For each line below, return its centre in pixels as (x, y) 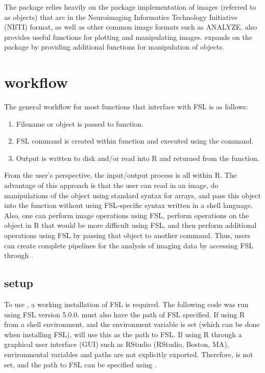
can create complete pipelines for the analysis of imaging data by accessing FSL (129, 245)
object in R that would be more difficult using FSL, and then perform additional (130, 225)
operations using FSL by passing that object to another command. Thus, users (127, 235)
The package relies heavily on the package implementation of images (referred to (130, 7)
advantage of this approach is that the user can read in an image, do (111, 185)
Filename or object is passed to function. (80, 123)
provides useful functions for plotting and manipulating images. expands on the (128, 37)
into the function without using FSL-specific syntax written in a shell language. (128, 205)
